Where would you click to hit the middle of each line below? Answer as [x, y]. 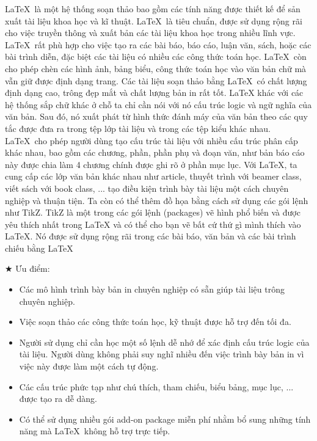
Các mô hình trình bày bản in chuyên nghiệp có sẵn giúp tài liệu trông [152, 289]
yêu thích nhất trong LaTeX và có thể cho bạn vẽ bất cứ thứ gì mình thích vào [153, 224]
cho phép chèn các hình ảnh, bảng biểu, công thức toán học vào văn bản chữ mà [156, 68]
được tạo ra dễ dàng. [58, 399]
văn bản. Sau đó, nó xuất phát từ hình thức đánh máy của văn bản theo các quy [156, 116]
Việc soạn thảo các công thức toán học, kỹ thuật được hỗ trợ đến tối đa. [155, 322]
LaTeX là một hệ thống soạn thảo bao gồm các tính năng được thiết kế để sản [153, 9]
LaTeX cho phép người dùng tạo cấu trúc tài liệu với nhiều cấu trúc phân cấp [151, 140]
